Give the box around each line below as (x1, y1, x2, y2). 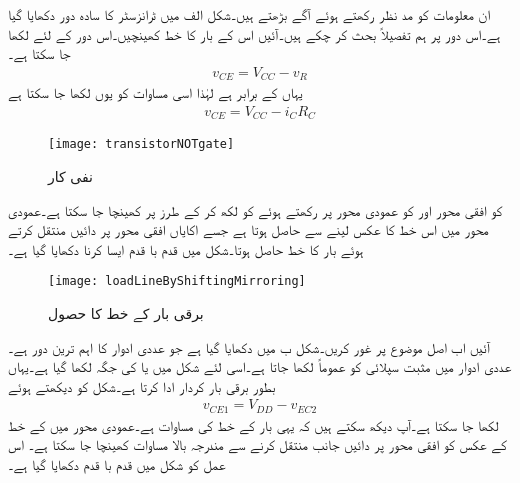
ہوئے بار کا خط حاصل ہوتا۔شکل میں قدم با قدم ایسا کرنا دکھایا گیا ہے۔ (8, 238, 364, 259)
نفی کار (48, 166, 94, 186)
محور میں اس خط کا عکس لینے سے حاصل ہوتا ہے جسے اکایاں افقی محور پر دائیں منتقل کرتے (8, 219, 489, 240)
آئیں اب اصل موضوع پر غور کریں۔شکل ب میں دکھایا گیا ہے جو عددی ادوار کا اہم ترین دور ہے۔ (8, 336, 491, 357)
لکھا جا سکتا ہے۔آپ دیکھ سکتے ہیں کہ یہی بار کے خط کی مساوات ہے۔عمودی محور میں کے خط (8, 414, 499, 435)
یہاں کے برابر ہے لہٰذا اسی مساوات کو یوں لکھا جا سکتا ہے (8, 82, 303, 103)
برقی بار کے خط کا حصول (48, 303, 204, 324)
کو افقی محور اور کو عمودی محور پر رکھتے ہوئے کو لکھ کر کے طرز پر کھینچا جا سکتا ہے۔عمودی (8, 199, 503, 220)
